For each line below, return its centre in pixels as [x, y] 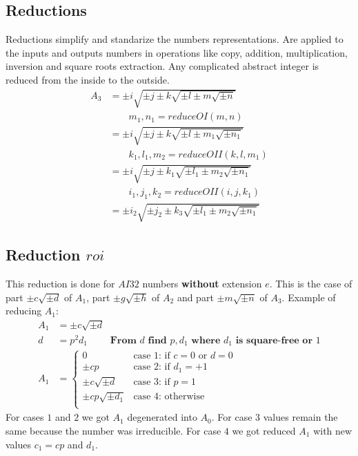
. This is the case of [311, 283]
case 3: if [152, 382]
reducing [24, 311]
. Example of [309, 297]
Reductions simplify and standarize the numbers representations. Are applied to [175, 39]
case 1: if [152, 356]
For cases [25, 417]
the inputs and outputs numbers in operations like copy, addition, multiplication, [177, 52]
